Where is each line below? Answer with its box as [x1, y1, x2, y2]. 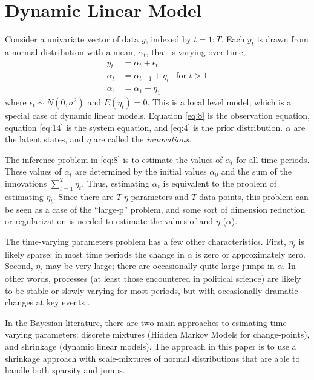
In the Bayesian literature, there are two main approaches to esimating [5, 316, 267, 328]
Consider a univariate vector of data [5, 33, 139, 45]
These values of [5, 165, 62, 178]
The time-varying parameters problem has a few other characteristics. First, [5, 235, 286, 247]
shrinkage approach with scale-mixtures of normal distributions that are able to [5, 352, 300, 364]
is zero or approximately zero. [195, 247, 306, 260]
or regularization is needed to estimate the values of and [5, 215, 214, 227]
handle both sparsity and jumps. [5, 364, 125, 376]
